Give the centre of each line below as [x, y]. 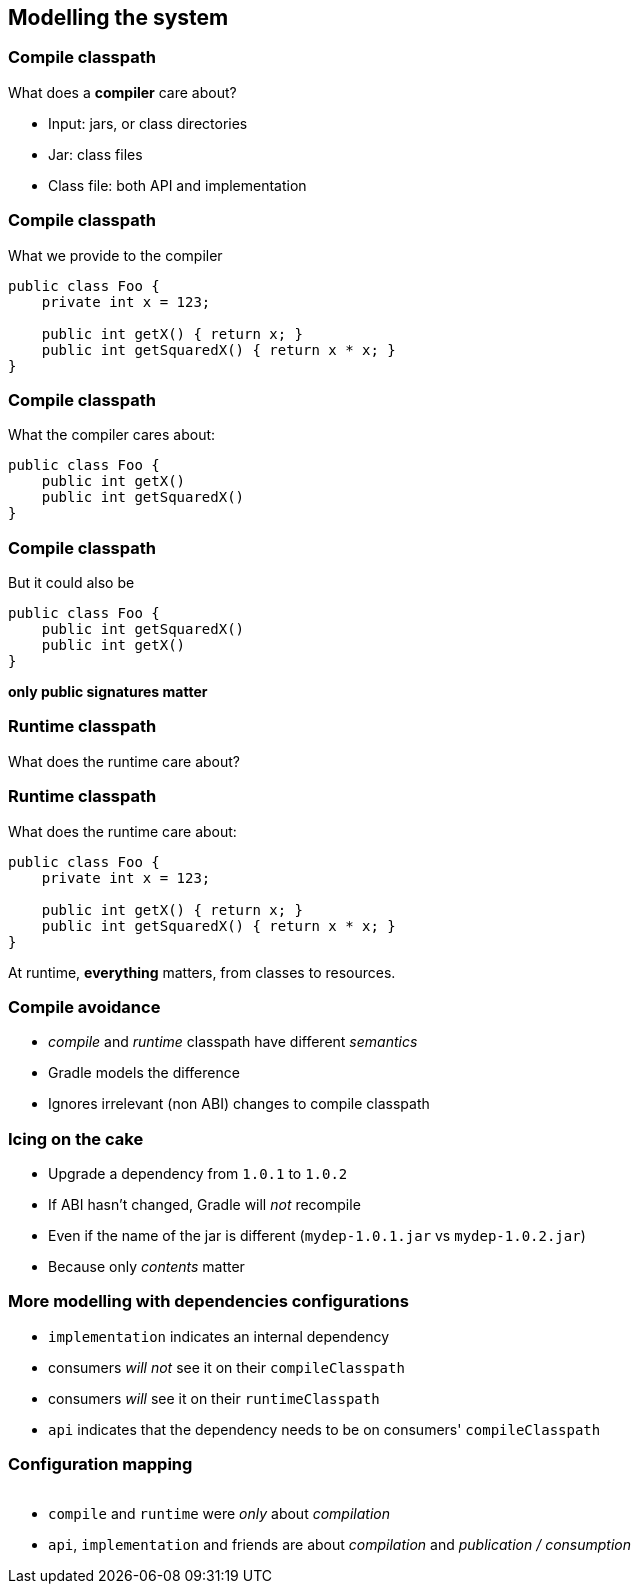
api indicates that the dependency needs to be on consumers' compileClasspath [324, 1429]
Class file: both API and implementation [177, 185]
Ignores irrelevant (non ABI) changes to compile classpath [239, 1104]
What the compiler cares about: [112, 435]
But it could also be [71, 583]
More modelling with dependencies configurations [208, 1301]
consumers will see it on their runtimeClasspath [214, 1398]
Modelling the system [118, 17]
